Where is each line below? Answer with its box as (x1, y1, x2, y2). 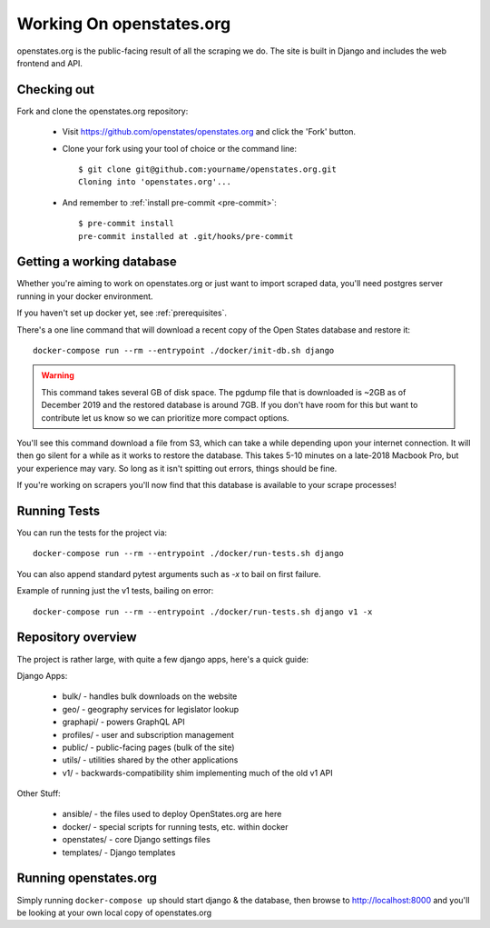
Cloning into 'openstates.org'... (78, 177, 231, 187)
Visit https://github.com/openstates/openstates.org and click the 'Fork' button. (62, 126, 357, 137)
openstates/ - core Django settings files (62, 834, 211, 845)
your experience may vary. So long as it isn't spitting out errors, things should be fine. (16, 463, 338, 474)
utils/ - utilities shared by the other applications (62, 754, 239, 765)
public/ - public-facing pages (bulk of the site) (62, 742, 235, 753)
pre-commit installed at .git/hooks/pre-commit (78, 231, 294, 241)
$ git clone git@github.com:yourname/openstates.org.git (78, 165, 338, 175)
